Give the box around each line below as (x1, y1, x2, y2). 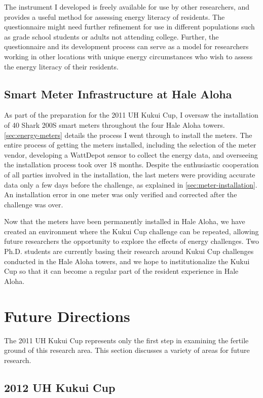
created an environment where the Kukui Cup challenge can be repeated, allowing (4, 226, 259, 236)
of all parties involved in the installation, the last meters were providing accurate (4, 169, 255, 179)
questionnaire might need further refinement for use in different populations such (4, 21, 255, 32)
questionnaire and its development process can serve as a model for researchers (4, 41, 249, 52)
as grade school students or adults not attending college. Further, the (4, 31, 219, 42)
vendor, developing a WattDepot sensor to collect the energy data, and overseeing (4, 149, 258, 160)
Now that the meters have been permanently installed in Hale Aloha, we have (4, 216, 245, 227)
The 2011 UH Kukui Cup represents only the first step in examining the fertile (4, 335, 249, 345)
